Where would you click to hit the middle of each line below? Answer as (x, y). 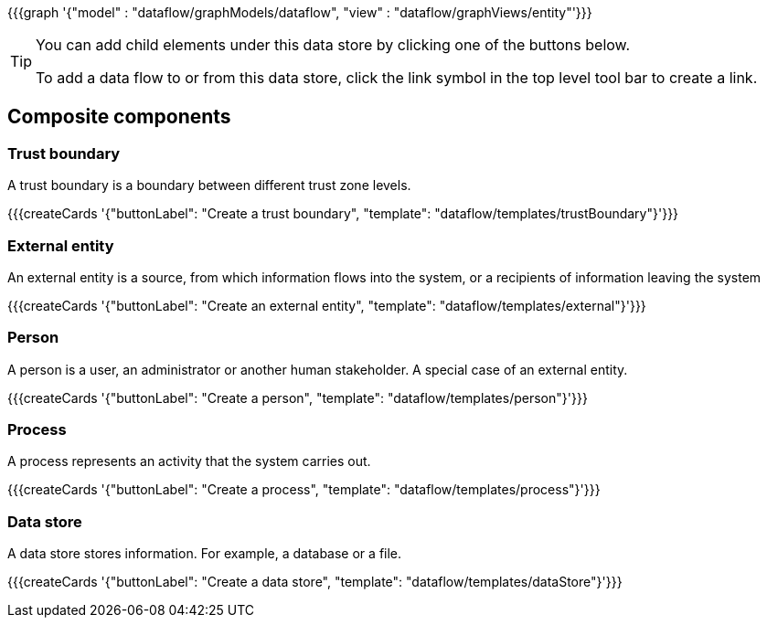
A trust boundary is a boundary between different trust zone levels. (209, 185)
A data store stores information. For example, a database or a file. (205, 554)
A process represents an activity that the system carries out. (189, 461)
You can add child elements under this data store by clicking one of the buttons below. (333, 45)
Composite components (119, 117)
